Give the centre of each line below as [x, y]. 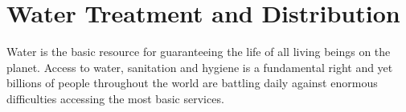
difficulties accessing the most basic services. [115, 98]
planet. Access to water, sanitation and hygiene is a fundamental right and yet [200, 67]
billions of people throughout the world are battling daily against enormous [192, 83]
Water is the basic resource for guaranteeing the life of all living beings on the [199, 52]
